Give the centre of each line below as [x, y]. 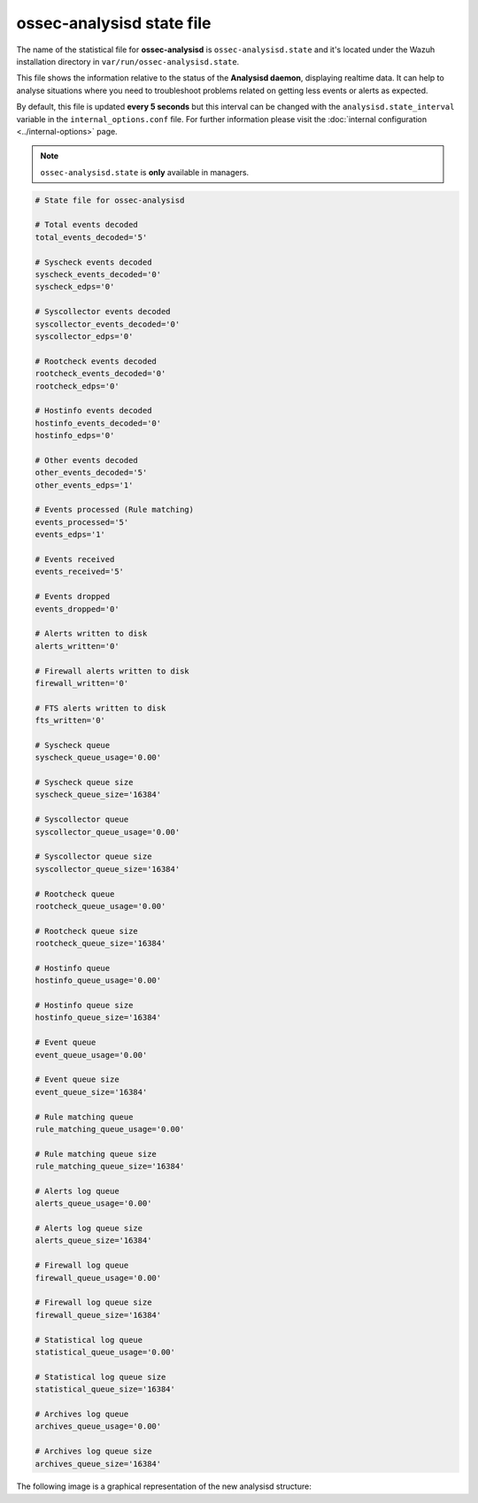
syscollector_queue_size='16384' [108, 869]
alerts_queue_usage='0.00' [93, 1203]
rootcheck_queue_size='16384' [100, 944]
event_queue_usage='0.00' [91, 1055]
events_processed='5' [82, 522]
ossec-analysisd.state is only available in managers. [145, 172]
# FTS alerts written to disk [100, 708]
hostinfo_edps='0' [75, 435]
